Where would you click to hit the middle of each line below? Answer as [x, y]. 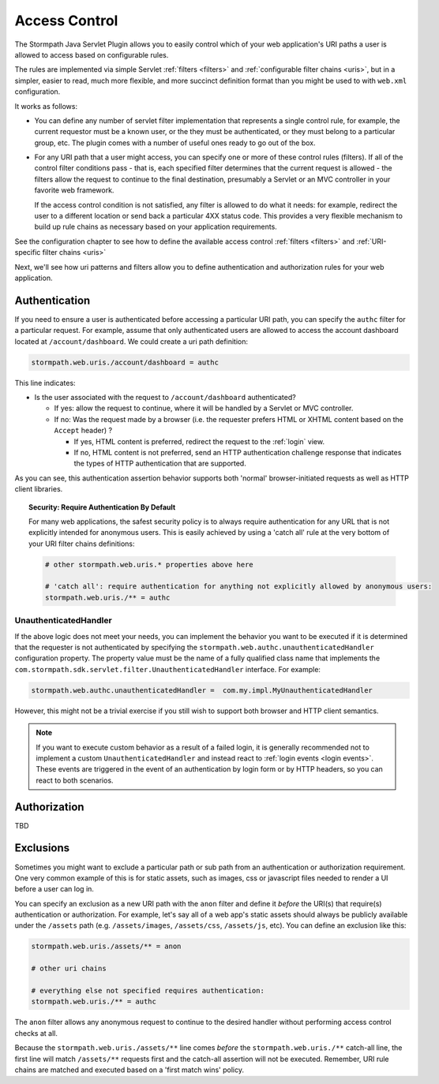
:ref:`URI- [371, 241]
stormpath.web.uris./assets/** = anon [106, 946]
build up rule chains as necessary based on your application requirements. [156, 227]
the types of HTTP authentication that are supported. [160, 464]
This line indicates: [45, 383]
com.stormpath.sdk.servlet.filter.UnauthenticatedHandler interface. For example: [168, 669]
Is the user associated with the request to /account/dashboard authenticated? [165, 398]
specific [28, 252]
